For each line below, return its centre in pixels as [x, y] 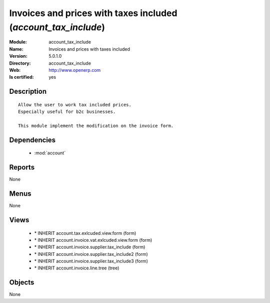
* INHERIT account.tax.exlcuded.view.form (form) [85, 233]
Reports [22, 167]
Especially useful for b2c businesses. [67, 112]
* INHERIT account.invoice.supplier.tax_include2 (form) [91, 254]
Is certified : [21, 77]
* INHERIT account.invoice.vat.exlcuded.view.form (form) [93, 240]
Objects [22, 283]
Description [28, 92]
